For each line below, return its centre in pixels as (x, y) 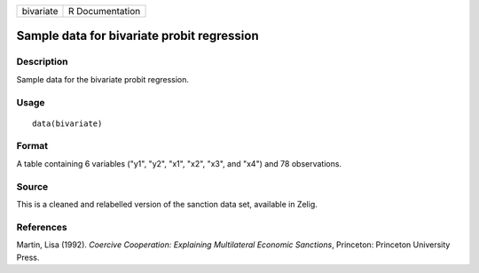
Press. (28, 257)
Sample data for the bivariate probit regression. (103, 79)
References (42, 227)
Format (32, 146)
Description (42, 62)
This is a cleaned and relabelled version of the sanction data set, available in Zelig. (167, 204)
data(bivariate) (67, 123)
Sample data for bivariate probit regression (137, 36)
